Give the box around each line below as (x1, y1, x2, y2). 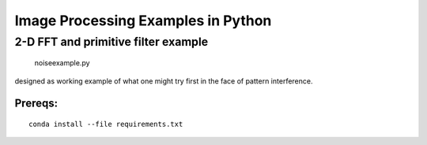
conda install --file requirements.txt (28, 120, 183, 128)
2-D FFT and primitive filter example (14, 35, 209, 49)
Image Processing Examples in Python (14, 12, 272, 29)
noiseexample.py (34, 58, 90, 68)
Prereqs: (14, 97, 59, 110)
